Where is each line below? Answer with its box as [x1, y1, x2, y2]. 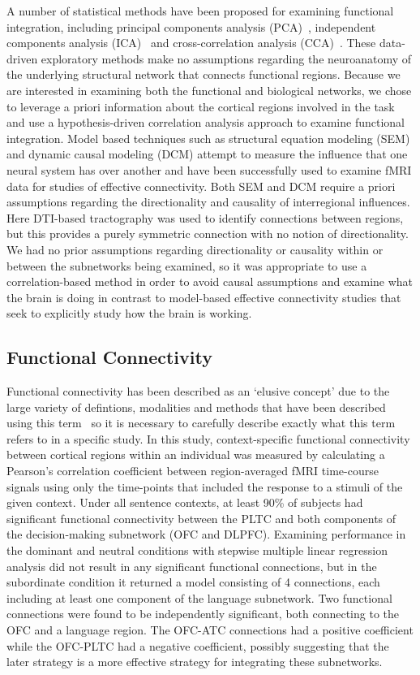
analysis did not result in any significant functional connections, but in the [6, 557, 377, 574]
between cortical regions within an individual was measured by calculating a [6, 446, 385, 463]
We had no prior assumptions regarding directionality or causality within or [6, 240, 384, 257]
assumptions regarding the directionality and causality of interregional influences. [6, 193, 410, 210]
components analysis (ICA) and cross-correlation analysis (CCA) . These [6, 34, 376, 51]
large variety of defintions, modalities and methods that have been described [6, 398, 386, 415]
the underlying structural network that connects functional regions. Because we [6, 66, 401, 83]
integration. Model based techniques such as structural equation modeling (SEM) [6, 129, 410, 146]
